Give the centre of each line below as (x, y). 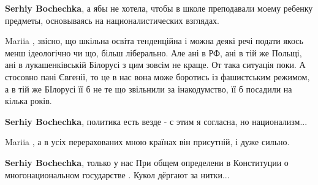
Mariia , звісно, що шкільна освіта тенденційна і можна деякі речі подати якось (154, 41)
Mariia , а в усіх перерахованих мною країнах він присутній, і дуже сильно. (147, 142)
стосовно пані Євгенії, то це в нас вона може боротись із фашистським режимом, (157, 76)
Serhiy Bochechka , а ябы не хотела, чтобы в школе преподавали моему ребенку (159, 8)
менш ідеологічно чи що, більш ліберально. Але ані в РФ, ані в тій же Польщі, (153, 52)
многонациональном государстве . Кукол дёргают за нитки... (117, 174)
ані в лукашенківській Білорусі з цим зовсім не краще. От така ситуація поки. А (155, 65)
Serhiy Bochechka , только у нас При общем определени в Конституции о (147, 162)
